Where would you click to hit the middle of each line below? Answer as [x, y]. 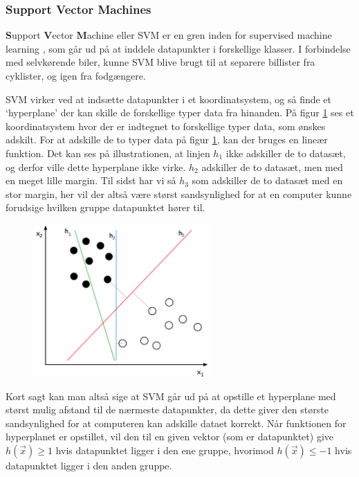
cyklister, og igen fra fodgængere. [76, 75]
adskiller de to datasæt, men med [272, 166]
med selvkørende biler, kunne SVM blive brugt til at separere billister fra [160, 62]
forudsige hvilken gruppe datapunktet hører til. [105, 207]
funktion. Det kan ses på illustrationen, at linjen [108, 153]
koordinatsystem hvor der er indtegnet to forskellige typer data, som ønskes [166, 126]
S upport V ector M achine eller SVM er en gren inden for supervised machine [169, 35]
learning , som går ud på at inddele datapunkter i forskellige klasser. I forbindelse [178, 48]
